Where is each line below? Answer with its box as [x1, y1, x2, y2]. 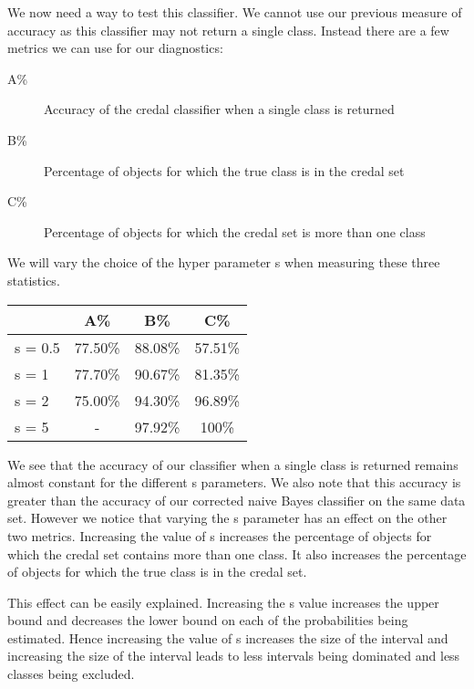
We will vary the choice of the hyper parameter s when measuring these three [7, 253, 440, 272]
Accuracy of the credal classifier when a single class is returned [44, 99, 395, 119]
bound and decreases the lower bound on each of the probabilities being [7, 611, 408, 630]
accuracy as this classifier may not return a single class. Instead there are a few [7, 20, 449, 39]
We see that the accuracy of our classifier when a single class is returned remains [7, 454, 459, 474]
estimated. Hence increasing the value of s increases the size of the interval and [7, 628, 448, 647]
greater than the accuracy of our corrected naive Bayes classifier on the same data [7, 490, 466, 509]
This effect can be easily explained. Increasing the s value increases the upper [7, 592, 439, 611]
